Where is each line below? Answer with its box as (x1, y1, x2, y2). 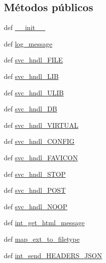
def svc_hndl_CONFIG (4, 136, 75, 146)
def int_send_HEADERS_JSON (4, 250, 102, 260)
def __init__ (4, 22, 45, 32)
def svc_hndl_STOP (4, 169, 66, 179)
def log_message (4, 38, 53, 48)
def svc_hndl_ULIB (4, 87, 64, 97)
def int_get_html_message (4, 217, 85, 228)
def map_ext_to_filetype (4, 233, 80, 244)
